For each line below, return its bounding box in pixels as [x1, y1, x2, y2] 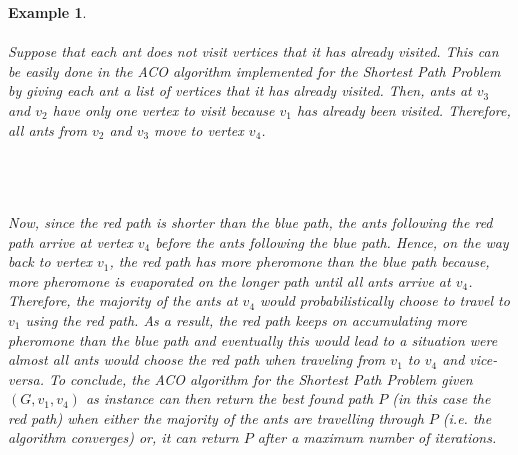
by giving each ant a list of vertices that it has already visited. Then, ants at [8, 80, 472, 101]
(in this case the [392, 388, 491, 409]
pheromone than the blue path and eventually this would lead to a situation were [8, 329, 498, 350]
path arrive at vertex [8, 231, 133, 252]
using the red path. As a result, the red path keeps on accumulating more [25, 309, 467, 330]
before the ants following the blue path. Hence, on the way [155, 231, 509, 252]
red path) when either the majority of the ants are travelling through [8, 407, 424, 428]
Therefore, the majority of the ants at [8, 290, 238, 311]
